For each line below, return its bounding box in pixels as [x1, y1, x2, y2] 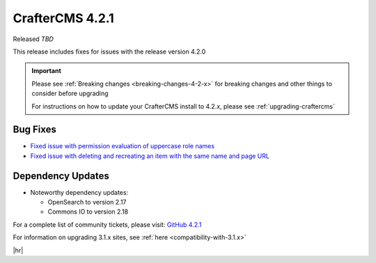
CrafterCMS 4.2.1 [13, 10, 114, 26]
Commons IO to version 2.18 [47, 207, 129, 216]
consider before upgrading [31, 89, 109, 97]
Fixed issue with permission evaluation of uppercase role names [30, 142, 215, 150]
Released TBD [13, 35, 54, 43]
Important [31, 67, 62, 75]
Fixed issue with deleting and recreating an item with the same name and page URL [30, 152, 269, 160]
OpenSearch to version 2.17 [47, 198, 127, 207]
